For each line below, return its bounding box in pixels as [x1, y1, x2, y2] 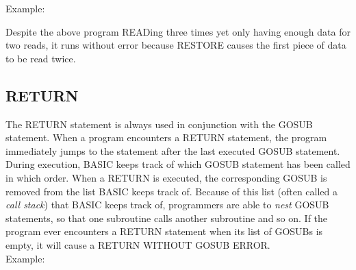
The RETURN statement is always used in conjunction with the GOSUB [5, 116, 313, 131]
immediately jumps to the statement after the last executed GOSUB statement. [5, 143, 340, 158]
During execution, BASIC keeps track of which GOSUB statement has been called [5, 157, 351, 171]
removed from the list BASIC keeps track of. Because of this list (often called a [5, 184, 338, 198]
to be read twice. [5, 51, 76, 65]
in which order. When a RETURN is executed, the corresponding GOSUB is [5, 170, 327, 184]
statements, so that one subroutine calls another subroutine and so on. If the [5, 210, 328, 225]
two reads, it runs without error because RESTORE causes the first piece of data [5, 38, 346, 52]
